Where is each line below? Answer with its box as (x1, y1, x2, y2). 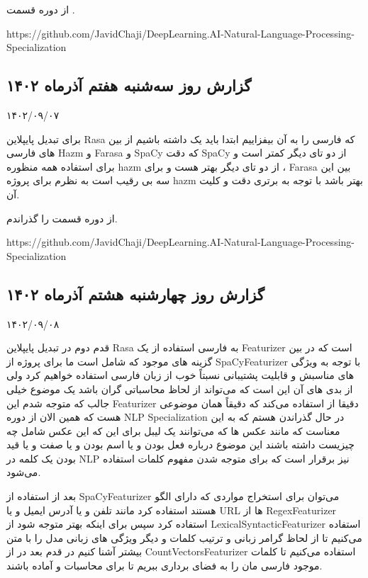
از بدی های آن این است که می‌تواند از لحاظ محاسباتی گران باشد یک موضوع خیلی (6, 381, 353, 396)
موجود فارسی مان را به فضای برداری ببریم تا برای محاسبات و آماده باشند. (6, 558, 323, 573)
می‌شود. (6, 465, 41, 480)
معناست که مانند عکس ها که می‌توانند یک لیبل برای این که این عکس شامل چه (6, 423, 340, 438)
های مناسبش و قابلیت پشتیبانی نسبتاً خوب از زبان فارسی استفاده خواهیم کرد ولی (6, 368, 355, 382)
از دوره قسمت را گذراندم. (6, 210, 118, 225)
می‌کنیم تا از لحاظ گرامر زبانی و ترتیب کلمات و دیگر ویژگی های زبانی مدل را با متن (6, 530, 362, 545)
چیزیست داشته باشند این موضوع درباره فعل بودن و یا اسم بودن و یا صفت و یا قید (6, 437, 355, 452)
